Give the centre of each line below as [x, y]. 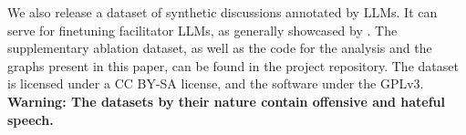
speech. [31, 119]
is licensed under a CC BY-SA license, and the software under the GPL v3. [216, 83]
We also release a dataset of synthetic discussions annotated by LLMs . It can [223, 12]
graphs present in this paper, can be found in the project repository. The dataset [233, 65]
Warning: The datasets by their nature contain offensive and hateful [226, 101]
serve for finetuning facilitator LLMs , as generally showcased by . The [202, 30]
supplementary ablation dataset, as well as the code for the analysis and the [220, 48]
